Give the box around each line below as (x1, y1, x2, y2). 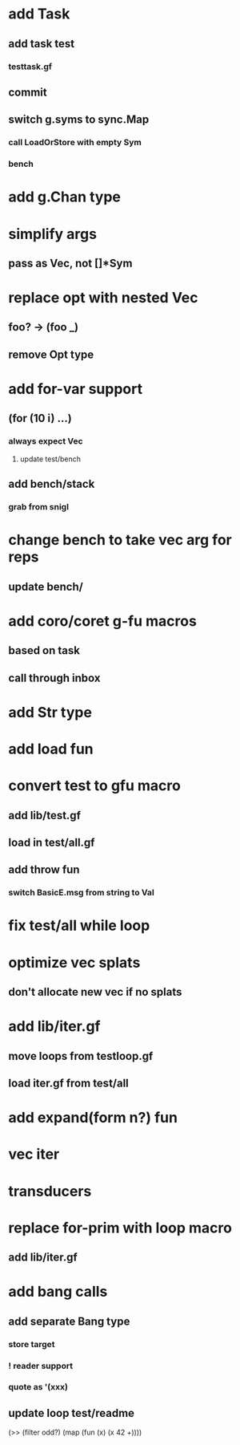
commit (8, 85, 47, 99)
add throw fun (8, 863, 80, 877)
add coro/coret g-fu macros (8, 611, 198, 630)
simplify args (8, 225, 98, 243)
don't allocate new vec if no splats (8, 985, 182, 999)
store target (8, 1338, 55, 1350)
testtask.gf (8, 61, 53, 72)
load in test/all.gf (8, 835, 95, 849)
